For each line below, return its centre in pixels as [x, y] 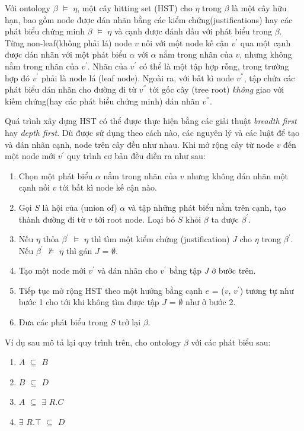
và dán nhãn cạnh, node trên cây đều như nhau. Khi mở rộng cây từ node [139, 144]
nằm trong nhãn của [42, 66]
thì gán [79, 250]
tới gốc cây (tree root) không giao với [217, 89]
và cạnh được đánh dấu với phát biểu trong [193, 31]
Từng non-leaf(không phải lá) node [68, 42]
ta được [225, 219]
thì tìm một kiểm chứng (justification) [160, 239]
